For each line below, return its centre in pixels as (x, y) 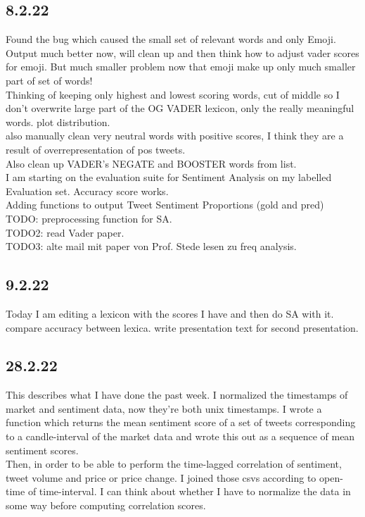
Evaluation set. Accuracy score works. (87, 191)
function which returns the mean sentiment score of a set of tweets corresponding (181, 422)
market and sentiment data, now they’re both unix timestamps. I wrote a (164, 408)
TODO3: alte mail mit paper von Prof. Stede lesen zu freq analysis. (151, 246)
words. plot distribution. (58, 122)
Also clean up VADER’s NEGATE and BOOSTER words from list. (151, 163)
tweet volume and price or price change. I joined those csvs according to (161, 477)
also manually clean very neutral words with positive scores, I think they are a (175, 136)
